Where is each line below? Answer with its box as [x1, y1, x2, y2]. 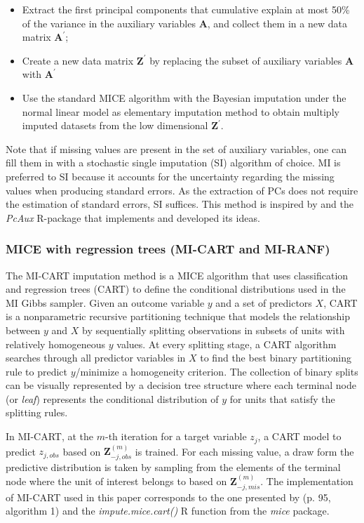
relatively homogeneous [6, 336, 106, 351]
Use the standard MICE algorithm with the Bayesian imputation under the [22, 90, 346, 105]
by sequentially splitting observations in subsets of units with [82, 322, 345, 337]
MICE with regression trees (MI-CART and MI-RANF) [6, 240, 330, 258]
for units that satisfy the [229, 391, 335, 406]
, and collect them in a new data [207, 15, 347, 30]
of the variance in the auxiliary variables [22, 15, 196, 30]
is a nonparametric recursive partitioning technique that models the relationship [6, 309, 350, 324]
